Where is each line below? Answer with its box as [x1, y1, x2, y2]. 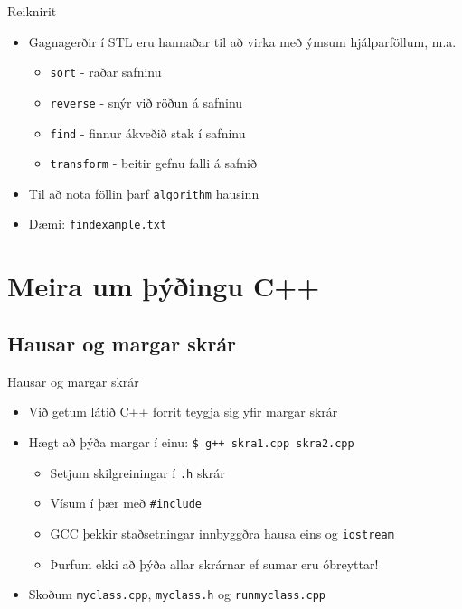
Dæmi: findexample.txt [28, 214, 167, 233]
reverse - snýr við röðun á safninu [50, 92, 243, 111]
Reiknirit [7, 2, 57, 20]
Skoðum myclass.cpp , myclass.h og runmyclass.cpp [28, 585, 326, 604]
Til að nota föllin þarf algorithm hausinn [28, 183, 259, 202]
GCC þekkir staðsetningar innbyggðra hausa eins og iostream [50, 523, 394, 542]
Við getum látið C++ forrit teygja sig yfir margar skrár [28, 402, 338, 421]
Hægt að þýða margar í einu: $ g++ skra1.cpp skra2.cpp [28, 432, 354, 451]
